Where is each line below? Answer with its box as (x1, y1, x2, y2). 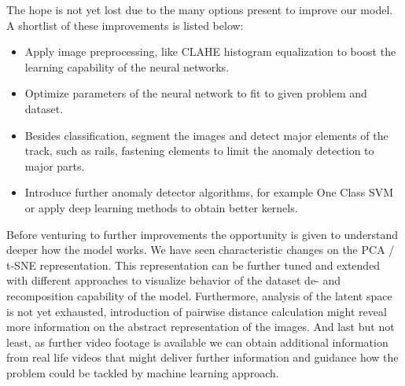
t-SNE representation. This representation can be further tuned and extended (6, 256, 381, 273)
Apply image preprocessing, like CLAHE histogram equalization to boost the (24, 43, 396, 60)
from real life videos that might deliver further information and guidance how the (6, 349, 399, 366)
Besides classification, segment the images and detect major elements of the (24, 127, 388, 143)
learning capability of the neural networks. (24, 58, 230, 75)
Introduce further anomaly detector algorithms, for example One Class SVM (24, 184, 394, 200)
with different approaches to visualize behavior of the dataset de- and (6, 272, 341, 289)
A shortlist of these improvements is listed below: (6, 17, 244, 33)
